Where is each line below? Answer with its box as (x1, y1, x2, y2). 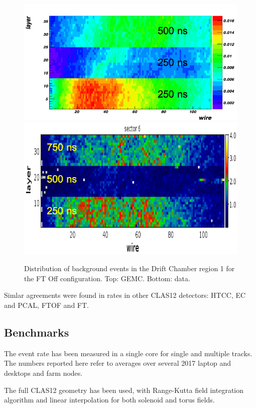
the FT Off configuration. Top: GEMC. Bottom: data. (24, 273, 190, 283)
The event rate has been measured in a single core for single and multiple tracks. (4, 348, 252, 358)
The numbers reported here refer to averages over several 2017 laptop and (4, 358, 231, 368)
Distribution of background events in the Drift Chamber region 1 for (24, 263, 235, 274)
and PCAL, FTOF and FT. (4, 299, 89, 310)
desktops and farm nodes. (4, 367, 83, 378)
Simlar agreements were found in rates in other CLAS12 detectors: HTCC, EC (4, 290, 246, 300)
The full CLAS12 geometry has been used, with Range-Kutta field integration (4, 384, 244, 395)
